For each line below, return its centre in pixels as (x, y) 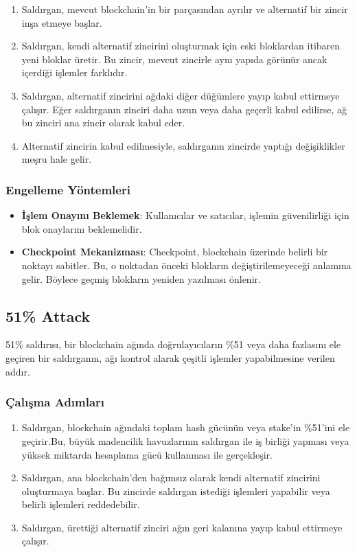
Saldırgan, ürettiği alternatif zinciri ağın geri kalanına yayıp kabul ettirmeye (182, 527)
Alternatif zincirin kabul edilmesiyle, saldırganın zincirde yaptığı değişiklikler (183, 145)
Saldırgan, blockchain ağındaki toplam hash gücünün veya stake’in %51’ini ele (186, 427)
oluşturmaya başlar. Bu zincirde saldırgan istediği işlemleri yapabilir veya (176, 491)
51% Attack (48, 315)
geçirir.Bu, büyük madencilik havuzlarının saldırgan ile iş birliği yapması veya (185, 440)
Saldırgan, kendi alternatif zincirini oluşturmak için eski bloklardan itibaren (181, 46)
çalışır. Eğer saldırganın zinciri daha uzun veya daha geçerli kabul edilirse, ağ (184, 109)
